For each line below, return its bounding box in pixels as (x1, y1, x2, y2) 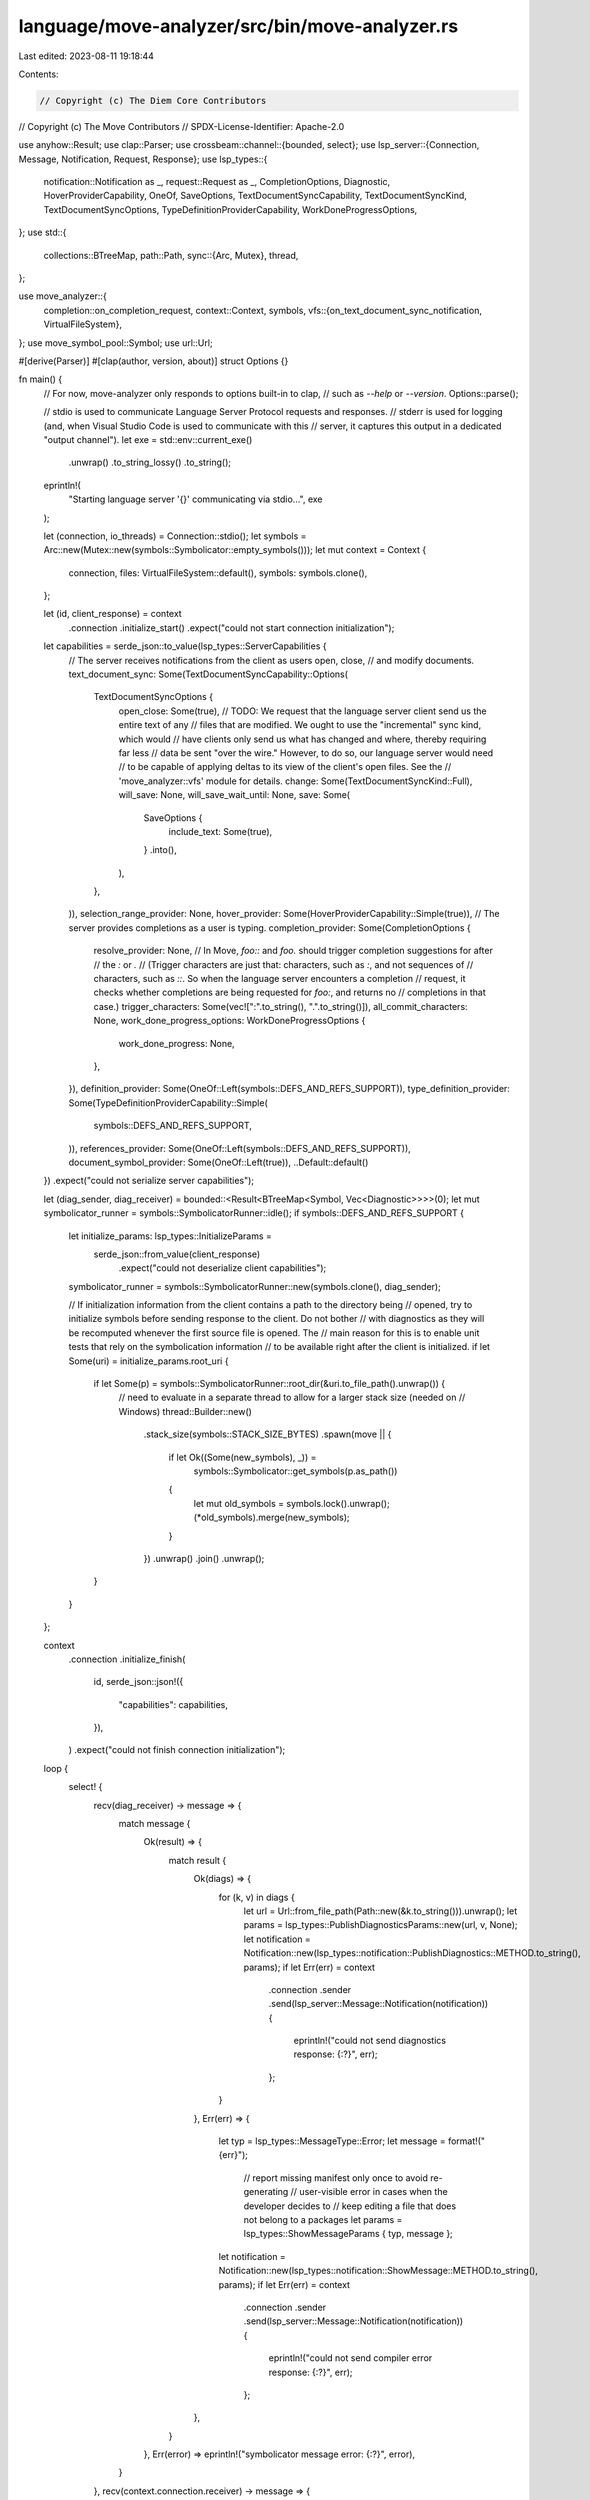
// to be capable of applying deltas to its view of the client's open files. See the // (118, 761, 452, 773)
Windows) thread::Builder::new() (118, 1405, 252, 1417)
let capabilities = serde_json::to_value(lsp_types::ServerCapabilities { (43, 640, 327, 652)
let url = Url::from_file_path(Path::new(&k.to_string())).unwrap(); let (243, 1905, 518, 1917)
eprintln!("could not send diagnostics (293, 2035, 447, 2047)
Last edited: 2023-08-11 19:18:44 (18, 50, 155, 62)
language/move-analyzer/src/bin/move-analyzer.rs (18, 15, 459, 37)
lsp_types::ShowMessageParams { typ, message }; (243, 2228, 454, 2240)
